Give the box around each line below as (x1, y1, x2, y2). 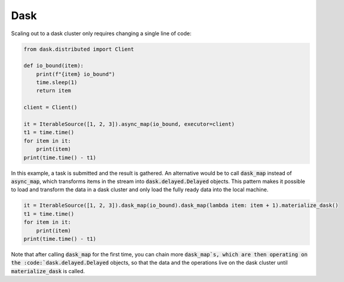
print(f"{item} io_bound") (36, 70, 116, 78)
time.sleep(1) (36, 79, 78, 86)
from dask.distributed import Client (23, 45, 134, 52)
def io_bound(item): (23, 63, 84, 69)
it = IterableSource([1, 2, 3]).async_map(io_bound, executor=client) (23, 121, 235, 128)
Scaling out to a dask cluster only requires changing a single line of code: (11, 30, 192, 37)
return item (36, 87, 72, 94)
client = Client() (23, 104, 78, 111)
